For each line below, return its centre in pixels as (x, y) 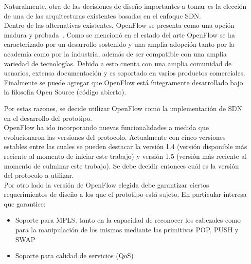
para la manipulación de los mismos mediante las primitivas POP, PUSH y (127, 230)
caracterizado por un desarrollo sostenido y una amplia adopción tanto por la (119, 44)
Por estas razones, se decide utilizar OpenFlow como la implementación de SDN (123, 108)
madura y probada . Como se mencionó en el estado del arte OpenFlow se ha (119, 34)
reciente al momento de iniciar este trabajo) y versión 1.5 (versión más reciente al (125, 156)
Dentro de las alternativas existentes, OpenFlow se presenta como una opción (119, 25)
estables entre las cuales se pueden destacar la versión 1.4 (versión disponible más (125, 146)
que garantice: (25, 203)
